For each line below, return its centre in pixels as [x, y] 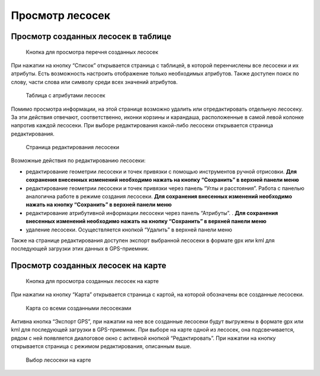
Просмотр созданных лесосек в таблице [91, 36]
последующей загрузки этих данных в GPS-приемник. [80, 249]
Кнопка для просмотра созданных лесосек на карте [92, 281]
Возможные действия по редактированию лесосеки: [78, 160]
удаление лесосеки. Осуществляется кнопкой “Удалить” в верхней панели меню [129, 229]
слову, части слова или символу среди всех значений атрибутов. [94, 82]
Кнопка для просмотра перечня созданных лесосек [92, 52]
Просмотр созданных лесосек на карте [89, 266]
